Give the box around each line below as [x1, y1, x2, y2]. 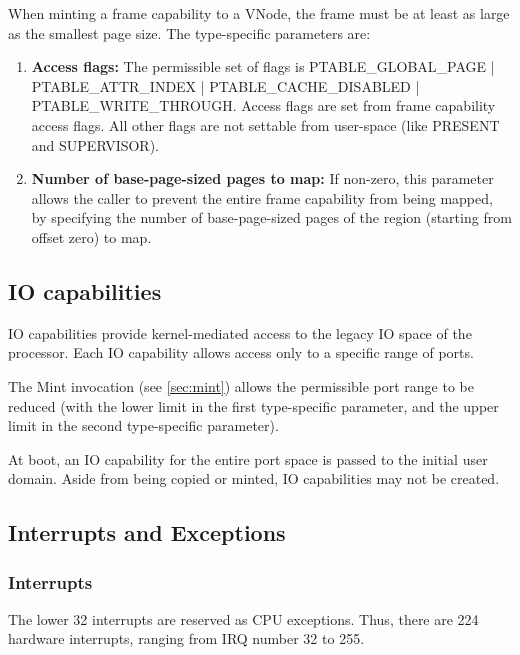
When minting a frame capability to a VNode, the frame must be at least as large [8, 3, 510, 23]
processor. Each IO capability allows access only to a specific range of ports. [8, 342, 474, 363]
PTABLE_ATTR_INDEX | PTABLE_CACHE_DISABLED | [31, 75, 420, 96]
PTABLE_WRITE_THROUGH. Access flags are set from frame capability [31, 95, 496, 116]
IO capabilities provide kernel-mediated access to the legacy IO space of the [8, 322, 472, 343]
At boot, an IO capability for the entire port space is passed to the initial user [8, 448, 488, 469]
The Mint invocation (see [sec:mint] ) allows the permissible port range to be [8, 375, 474, 396]
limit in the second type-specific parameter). [8, 415, 279, 436]
